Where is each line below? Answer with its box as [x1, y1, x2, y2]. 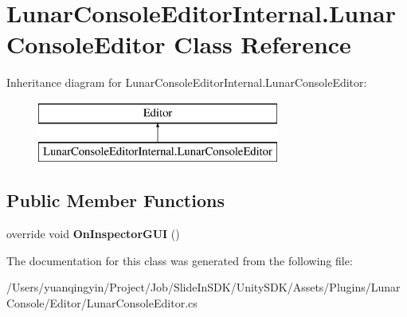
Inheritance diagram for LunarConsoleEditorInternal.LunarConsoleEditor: [6, 74, 367, 91]
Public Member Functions [6, 188, 225, 213]
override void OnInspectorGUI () [6, 225, 180, 242]
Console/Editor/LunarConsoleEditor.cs [6, 295, 198, 311]
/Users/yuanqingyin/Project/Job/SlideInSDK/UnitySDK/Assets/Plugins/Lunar [6, 279, 401, 295]
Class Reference [174, 28, 351, 61]
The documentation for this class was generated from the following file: [6, 252, 353, 268]
